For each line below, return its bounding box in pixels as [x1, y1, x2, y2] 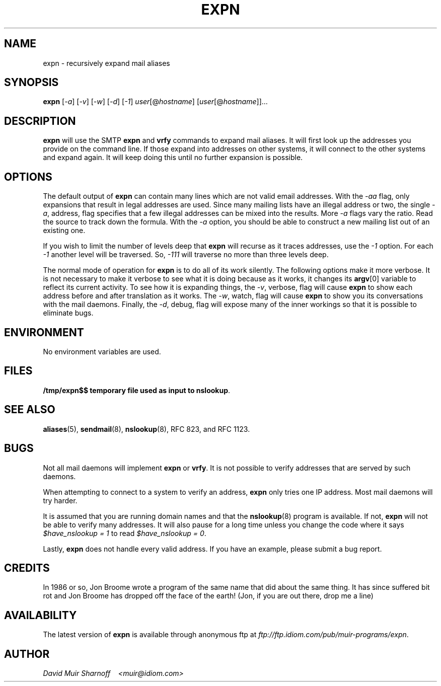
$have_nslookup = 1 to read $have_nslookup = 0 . [43, 528, 206, 538]
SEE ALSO [4, 403, 55, 416]
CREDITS [4, 561, 50, 574]
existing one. [43, 226, 86, 235]
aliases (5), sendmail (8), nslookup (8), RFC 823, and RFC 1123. [43, 424, 250, 433]
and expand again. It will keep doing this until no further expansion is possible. [43, 153, 303, 162]
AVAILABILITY [4, 608, 77, 622]
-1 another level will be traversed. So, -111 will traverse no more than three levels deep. [43, 250, 329, 259]
